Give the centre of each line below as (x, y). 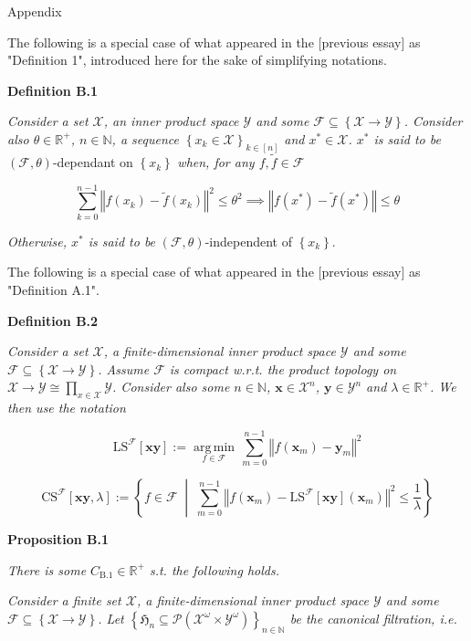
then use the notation (67, 408)
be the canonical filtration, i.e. (373, 618)
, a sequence (145, 138)
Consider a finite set (64, 600)
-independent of (248, 241)
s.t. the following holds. (214, 569)
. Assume (124, 368)
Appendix (35, 11)
